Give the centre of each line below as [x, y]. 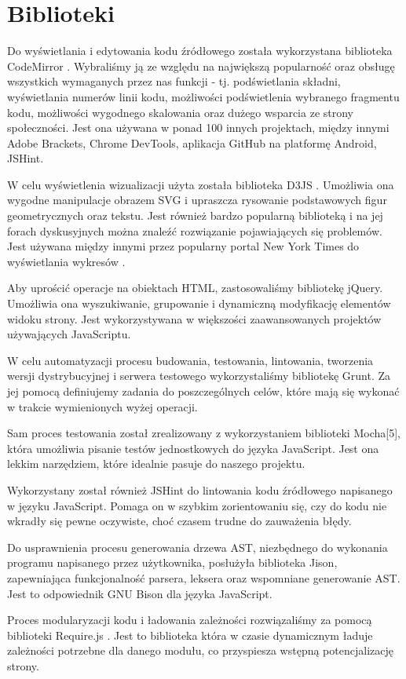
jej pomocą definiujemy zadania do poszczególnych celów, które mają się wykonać [203, 391]
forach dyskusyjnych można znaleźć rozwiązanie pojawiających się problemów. [195, 230]
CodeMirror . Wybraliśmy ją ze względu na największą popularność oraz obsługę [201, 66]
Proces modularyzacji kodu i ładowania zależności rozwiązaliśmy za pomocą [190, 620]
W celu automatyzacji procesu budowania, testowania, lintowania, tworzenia [190, 360]
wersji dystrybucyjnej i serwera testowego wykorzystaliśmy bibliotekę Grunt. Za [199, 376]
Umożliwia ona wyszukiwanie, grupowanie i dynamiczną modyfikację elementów [199, 303]
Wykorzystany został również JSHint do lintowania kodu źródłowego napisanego [200, 489]
